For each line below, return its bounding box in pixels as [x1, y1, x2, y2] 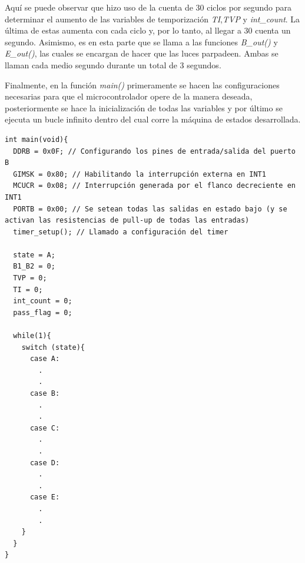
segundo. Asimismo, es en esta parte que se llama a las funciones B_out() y [5, 35, 278, 48]
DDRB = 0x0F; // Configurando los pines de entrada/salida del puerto [13, 147, 296, 155]
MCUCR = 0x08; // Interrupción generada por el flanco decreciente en [13, 181, 296, 190]
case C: [29, 423, 60, 432]
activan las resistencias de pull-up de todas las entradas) [5, 216, 250, 225]
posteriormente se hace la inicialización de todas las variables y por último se [5, 101, 283, 114]
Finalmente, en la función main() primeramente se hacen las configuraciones [5, 78, 280, 91]
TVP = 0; [13, 274, 47, 283]
